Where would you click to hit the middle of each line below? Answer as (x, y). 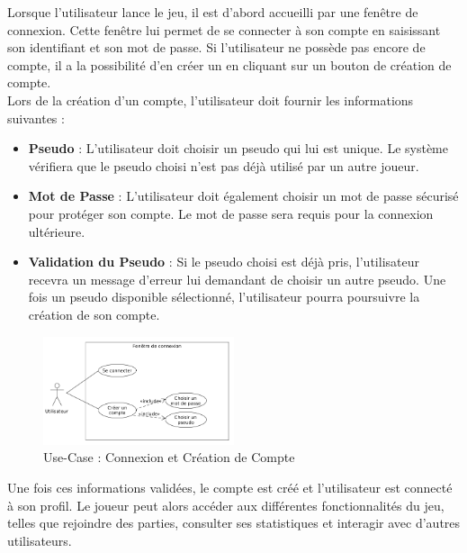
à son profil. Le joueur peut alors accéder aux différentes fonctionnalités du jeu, (226, 505)
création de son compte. (94, 314)
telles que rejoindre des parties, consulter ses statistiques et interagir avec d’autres (234, 523)
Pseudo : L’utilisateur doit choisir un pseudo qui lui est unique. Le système (238, 148)
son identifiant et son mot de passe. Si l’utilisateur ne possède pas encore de (216, 47)
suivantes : (36, 118)
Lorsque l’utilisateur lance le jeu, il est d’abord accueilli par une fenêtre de (213, 12)
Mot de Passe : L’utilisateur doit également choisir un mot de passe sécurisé (243, 196)
